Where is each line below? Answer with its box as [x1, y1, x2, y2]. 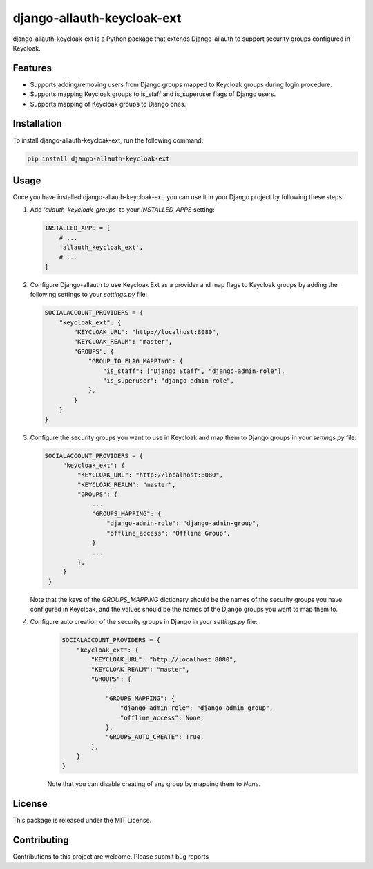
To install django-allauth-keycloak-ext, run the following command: [12, 136, 204, 145]
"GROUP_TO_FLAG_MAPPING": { [88, 357, 183, 365]
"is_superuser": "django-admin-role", [102, 377, 234, 385]
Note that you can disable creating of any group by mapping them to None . [47, 780, 261, 788]
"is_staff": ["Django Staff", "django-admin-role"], [102, 367, 285, 375]
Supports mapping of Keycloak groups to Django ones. [30, 100, 186, 108]
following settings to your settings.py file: [30, 291, 148, 299]
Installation [12, 118, 62, 129]
